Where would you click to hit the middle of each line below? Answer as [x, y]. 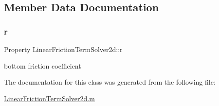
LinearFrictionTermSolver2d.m [49, 98]
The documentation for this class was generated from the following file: [110, 82]
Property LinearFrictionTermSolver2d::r [63, 49]
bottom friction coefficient [43, 65]
